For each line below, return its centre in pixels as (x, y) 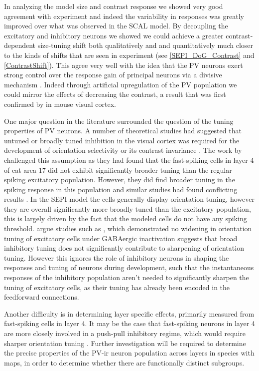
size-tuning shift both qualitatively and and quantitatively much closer (145, 45)
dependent (20, 45)
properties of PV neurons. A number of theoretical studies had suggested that (123, 131)
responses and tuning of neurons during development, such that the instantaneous (129, 267)
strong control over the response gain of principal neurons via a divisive (113, 75)
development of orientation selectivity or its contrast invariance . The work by (123, 150)
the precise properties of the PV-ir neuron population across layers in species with (129, 353)
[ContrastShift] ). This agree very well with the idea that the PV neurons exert (124, 65)
